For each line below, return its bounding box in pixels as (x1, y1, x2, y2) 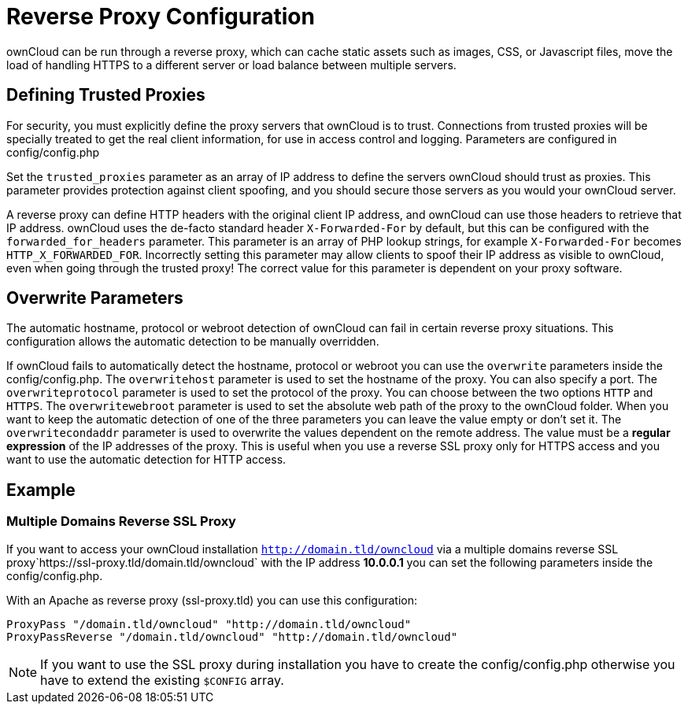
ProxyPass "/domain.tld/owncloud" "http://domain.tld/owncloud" (6, 617, 412, 630)
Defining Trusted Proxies (6, 85, 205, 105)
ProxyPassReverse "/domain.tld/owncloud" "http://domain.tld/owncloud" (6, 630, 458, 643)
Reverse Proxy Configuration (6, 3, 315, 30)
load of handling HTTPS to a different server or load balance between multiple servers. (6, 57, 457, 72)
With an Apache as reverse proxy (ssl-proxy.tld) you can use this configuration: (6, 593, 418, 607)
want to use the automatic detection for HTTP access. (6, 453, 287, 467)
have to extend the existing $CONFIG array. (40, 671, 284, 688)
